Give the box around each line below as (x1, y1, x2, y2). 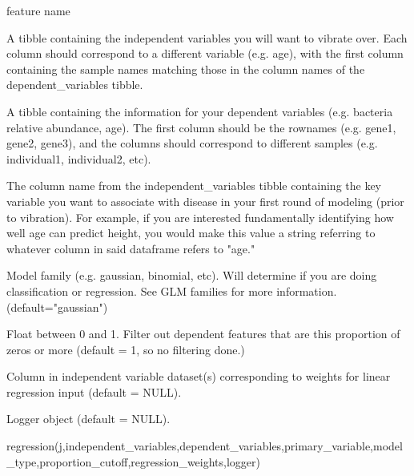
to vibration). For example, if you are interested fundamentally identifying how (6, 208, 394, 225)
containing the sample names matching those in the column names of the (6, 60, 365, 77)
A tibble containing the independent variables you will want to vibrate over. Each (6, 29, 408, 46)
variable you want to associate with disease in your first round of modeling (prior (6, 192, 404, 209)
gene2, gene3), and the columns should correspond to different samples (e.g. (6, 135, 378, 151)
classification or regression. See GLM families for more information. (6, 282, 337, 299)
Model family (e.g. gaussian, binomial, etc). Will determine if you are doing (6, 267, 377, 284)
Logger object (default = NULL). (6, 410, 171, 427)
